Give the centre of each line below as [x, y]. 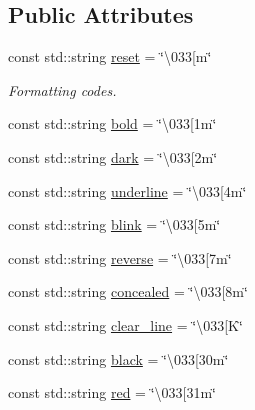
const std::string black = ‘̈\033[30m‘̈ [118, 358]
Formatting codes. [62, 89]
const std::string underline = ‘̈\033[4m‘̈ [127, 190]
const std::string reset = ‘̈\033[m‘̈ [110, 56]
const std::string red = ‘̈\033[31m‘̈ [112, 392]
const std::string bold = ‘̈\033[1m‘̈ [112, 123]
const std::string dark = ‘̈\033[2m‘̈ [113, 156]
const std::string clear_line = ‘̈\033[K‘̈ [125, 324]
